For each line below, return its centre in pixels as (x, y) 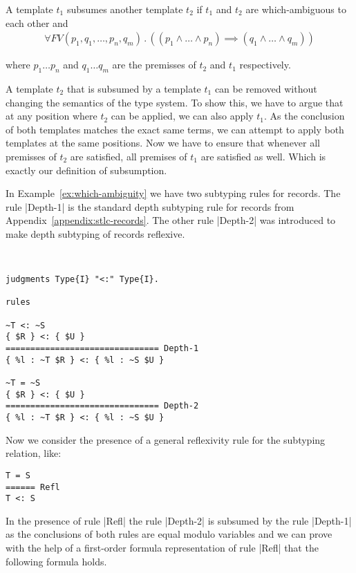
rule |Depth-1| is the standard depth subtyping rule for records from (150, 206)
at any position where (51, 116)
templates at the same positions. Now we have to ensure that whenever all (163, 143)
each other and (37, 22)
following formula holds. (56, 561)
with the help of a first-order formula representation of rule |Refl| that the (162, 548)
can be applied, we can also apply (182, 116)
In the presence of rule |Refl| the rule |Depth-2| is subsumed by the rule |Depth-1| (179, 520)
